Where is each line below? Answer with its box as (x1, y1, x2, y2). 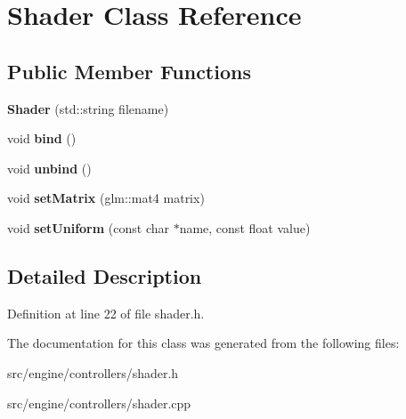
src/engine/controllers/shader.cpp (7, 393, 191, 412)
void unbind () (7, 158, 92, 177)
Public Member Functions (7, 57, 251, 85)
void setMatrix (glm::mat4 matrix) (7, 189, 205, 207)
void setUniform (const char (7, 218, 169, 237)
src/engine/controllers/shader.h (7, 363, 179, 382)
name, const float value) (179, 218, 311, 237)
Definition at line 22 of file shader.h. (7, 303, 205, 322)
